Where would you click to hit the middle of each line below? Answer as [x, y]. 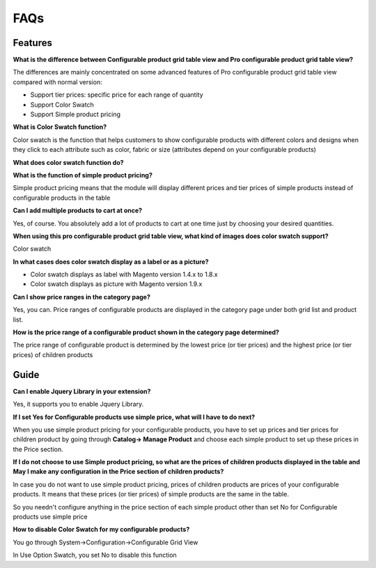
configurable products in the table [62, 198]
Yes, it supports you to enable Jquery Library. [78, 404]
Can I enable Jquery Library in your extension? [82, 391]
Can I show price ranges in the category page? [82, 297]
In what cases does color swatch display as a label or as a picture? [111, 262]
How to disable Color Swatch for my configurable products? [101, 530]
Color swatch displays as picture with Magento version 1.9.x [116, 284]
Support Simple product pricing [76, 114]
